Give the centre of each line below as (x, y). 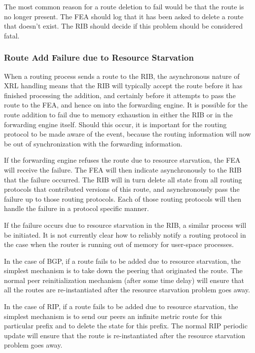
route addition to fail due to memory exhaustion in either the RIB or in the (118, 114)
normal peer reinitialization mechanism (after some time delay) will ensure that (124, 280)
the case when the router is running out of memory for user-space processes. (119, 244)
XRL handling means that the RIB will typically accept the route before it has (123, 86)
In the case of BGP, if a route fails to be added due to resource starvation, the (123, 261)
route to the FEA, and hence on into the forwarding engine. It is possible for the (126, 105)
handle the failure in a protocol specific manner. (76, 208)
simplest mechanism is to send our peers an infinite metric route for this (113, 316)
